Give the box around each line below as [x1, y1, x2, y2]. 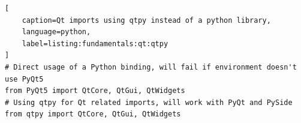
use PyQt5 [5, 74, 44, 83]
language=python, [22, 28, 91, 37]
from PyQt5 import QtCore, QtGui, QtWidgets [5, 86, 185, 95]
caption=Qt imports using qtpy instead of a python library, [22, 16, 271, 25]
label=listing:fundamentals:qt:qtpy [22, 39, 168, 48]
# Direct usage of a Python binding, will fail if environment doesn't [5, 62, 297, 71]
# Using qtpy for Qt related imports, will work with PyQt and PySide [5, 98, 293, 107]
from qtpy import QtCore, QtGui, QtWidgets [5, 110, 181, 119]
